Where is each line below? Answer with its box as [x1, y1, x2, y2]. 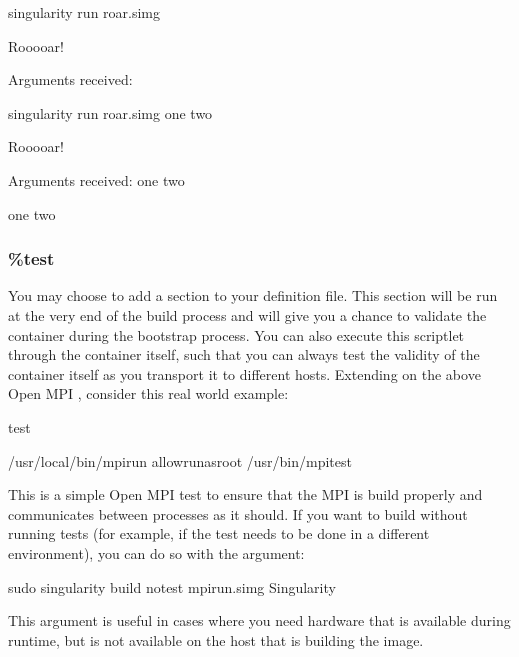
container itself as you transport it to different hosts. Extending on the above [8, 363, 481, 384]
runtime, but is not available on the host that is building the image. [8, 629, 424, 650]
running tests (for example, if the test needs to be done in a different [8, 523, 430, 544]
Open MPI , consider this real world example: [8, 383, 289, 404]
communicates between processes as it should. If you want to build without [8, 503, 468, 524]
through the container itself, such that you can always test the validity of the [8, 344, 480, 365]
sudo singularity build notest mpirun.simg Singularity [8, 576, 336, 597]
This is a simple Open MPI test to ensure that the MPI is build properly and [8, 484, 483, 505]
